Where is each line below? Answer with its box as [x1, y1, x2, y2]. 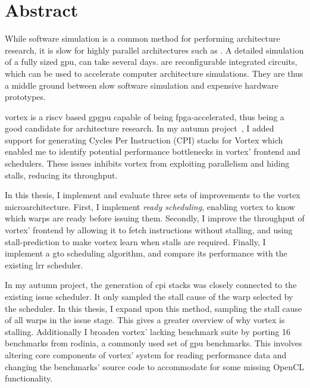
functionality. [5, 372, 53, 384]
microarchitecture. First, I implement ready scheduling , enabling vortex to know [5, 200, 295, 212]
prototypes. [5, 90, 46, 103]
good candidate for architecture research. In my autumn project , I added [5, 122, 274, 134]
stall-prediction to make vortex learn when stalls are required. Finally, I [5, 235, 266, 248]
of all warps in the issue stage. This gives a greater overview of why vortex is [5, 314, 285, 326]
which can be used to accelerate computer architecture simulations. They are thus [5, 67, 303, 79]
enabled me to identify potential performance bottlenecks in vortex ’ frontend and [5, 145, 300, 158]
